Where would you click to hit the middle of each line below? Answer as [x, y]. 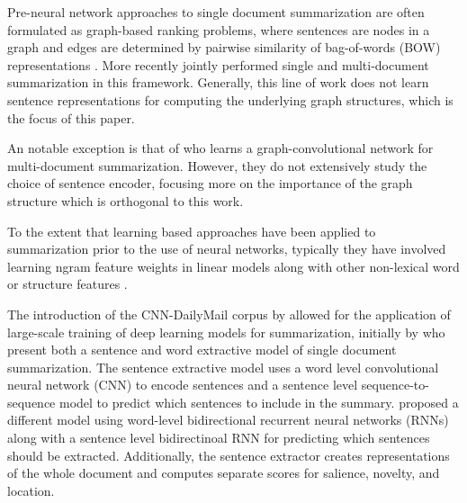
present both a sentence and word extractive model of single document [202, 350]
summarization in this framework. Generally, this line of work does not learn [218, 82]
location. [31, 490]
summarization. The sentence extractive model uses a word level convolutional [223, 367]
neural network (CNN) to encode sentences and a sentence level [183, 385]
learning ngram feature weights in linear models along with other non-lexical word [233, 266]
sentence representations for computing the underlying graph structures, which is [230, 99]
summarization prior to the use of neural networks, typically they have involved [227, 249]
